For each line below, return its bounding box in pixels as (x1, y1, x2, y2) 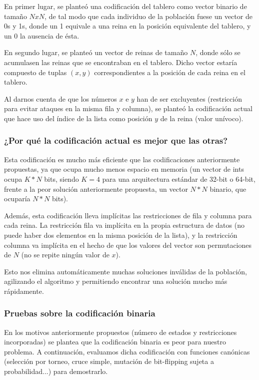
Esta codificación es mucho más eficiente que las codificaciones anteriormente (4, 154, 240, 164)
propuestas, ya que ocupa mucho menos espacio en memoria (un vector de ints (4, 164, 244, 174)
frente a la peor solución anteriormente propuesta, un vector (4, 183, 188, 194)
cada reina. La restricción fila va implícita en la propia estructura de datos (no (4, 220, 244, 230)
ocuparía (4, 193, 30, 204)
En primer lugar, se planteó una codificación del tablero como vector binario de (4, 1, 247, 11)
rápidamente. (4, 285, 44, 296)
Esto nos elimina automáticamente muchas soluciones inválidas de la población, (4, 266, 247, 276)
